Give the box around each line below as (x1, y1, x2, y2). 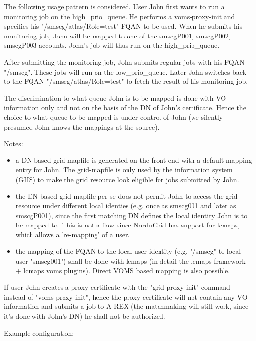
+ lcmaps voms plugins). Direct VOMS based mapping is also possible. (15, 265, 230, 275)
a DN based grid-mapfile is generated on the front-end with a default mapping (15, 154, 252, 165)
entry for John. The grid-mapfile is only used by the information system (15, 164, 233, 175)
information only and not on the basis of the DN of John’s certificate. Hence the (4, 102, 246, 113)
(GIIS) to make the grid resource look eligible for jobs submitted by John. (15, 174, 239, 184)
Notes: (4, 138, 23, 149)
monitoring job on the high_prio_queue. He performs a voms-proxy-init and (4, 11, 235, 21)
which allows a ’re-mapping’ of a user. (15, 229, 130, 239)
